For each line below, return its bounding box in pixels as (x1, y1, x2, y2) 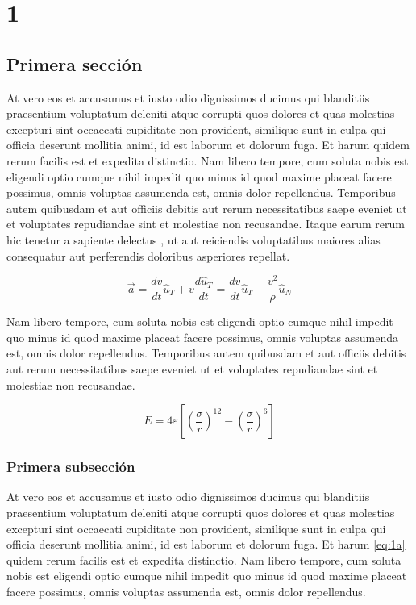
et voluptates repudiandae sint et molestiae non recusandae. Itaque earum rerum (6, 215, 405, 232)
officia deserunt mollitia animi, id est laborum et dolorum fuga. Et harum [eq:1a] (6, 536, 406, 553)
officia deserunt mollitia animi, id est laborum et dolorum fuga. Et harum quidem (6, 136, 410, 153)
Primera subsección (6, 457, 135, 477)
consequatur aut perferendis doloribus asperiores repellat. (6, 247, 290, 264)
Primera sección (6, 51, 143, 76)
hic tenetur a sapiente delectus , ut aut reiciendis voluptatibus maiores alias (6, 231, 381, 248)
